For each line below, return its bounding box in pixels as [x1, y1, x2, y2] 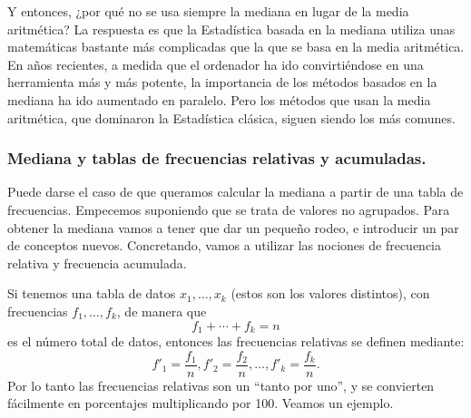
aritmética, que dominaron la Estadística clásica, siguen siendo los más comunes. [7, 108, 456, 127]
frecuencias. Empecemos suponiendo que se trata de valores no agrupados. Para [7, 199, 450, 219]
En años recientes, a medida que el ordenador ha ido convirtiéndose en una [7, 54, 424, 73]
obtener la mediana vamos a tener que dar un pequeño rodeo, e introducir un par [7, 218, 459, 237]
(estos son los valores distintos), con [231, 284, 430, 303]
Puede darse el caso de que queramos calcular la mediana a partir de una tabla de [7, 182, 464, 201]
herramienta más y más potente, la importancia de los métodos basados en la [7, 73, 437, 92]
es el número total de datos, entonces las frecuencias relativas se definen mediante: [7, 331, 465, 350]
